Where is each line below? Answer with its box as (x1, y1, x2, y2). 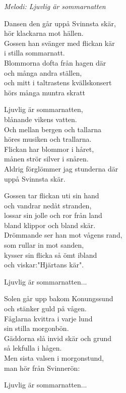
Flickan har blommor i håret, (4, 143, 94, 154)
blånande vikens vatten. (4, 114, 77, 124)
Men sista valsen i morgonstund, (4, 353, 104, 363)
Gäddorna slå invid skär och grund (4, 332, 112, 343)
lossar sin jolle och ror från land (4, 210, 102, 220)
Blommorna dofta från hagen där (4, 57, 106, 68)
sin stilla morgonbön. (4, 323, 69, 333)
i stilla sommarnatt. (4, 47, 65, 58)
